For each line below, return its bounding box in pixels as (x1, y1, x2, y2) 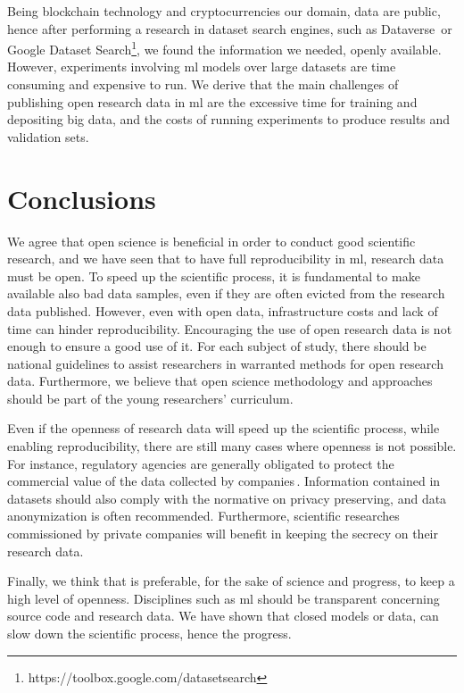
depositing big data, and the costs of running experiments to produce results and (7, 110, 451, 129)
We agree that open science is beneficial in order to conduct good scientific (7, 231, 416, 250)
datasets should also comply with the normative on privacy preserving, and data (7, 488, 447, 507)
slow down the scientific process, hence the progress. (7, 624, 292, 642)
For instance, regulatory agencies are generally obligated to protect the (7, 454, 394, 472)
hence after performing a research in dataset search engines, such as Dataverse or (7, 19, 452, 38)
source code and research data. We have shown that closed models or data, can (7, 606, 439, 625)
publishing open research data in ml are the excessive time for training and (7, 92, 418, 111)
